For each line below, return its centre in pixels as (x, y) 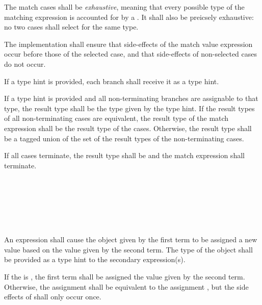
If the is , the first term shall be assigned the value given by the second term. (125, 277)
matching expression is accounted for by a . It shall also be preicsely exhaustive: (129, 17)
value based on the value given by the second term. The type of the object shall (128, 249)
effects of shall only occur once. (53, 297)
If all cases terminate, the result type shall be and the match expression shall (124, 155)
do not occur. (25, 63)
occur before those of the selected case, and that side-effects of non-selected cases (131, 54)
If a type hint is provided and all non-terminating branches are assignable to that (131, 98)
